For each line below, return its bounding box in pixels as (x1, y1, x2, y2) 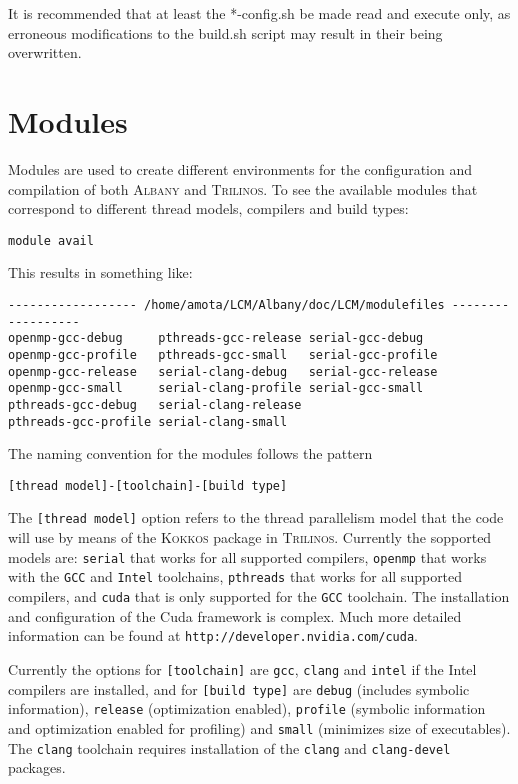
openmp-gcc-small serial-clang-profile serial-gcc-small (8, 381, 424, 396)
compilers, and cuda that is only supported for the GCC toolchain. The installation (8, 586, 510, 606)
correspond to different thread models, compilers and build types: (8, 198, 409, 219)
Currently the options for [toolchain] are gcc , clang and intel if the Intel (8, 658, 477, 679)
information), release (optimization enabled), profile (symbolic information (8, 698, 486, 719)
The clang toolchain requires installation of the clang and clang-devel (8, 737, 451, 758)
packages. (8, 757, 66, 778)
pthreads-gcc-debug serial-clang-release (8, 397, 302, 412)
